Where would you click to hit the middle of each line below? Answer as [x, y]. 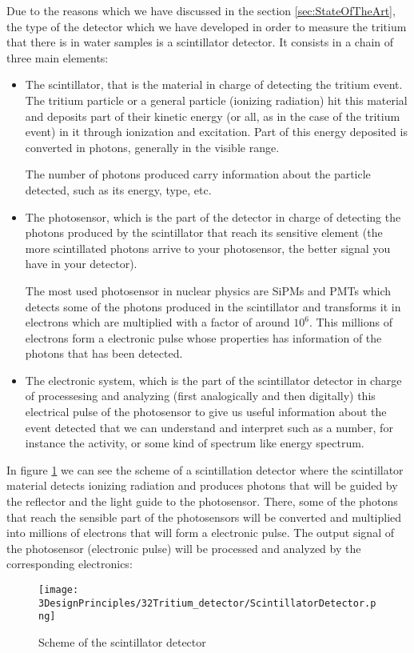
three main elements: [58, 57]
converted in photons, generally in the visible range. [152, 147]
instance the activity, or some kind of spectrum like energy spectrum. [195, 443]
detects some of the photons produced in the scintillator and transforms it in [213, 306]
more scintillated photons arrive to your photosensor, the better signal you [208, 248]
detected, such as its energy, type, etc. [118, 189]
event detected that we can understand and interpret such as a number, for [209, 427]
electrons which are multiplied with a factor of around [157, 322]
